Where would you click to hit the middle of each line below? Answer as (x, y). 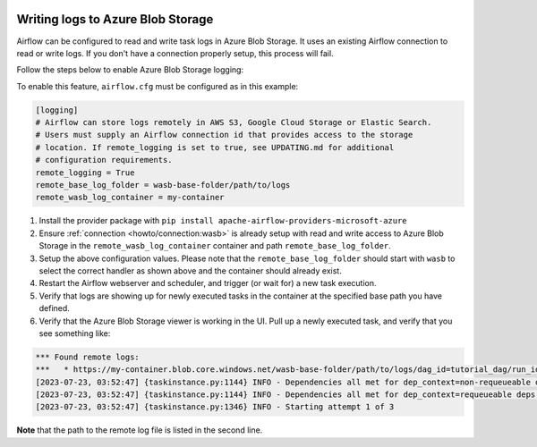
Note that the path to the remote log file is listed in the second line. (140, 430)
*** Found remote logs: (88, 357)
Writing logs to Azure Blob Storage (115, 19)
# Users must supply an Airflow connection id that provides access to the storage (224, 135)
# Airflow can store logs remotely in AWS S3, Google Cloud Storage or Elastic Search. (234, 122)
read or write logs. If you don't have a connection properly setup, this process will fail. (175, 53)
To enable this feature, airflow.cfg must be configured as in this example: (158, 86)
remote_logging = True (85, 173)
